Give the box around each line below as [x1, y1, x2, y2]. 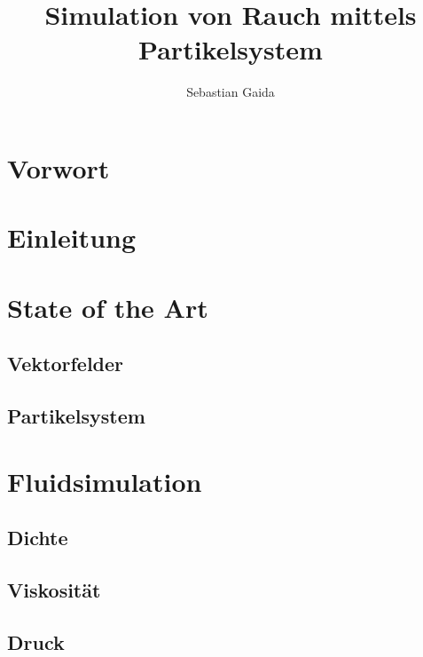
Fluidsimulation [7, 463, 202, 499]
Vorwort [7, 149, 110, 186]
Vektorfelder [7, 350, 124, 377]
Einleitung [7, 219, 137, 256]
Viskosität [7, 575, 101, 603]
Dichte [7, 524, 68, 551]
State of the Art [7, 289, 208, 325]
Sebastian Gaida [186, 83, 275, 101]
